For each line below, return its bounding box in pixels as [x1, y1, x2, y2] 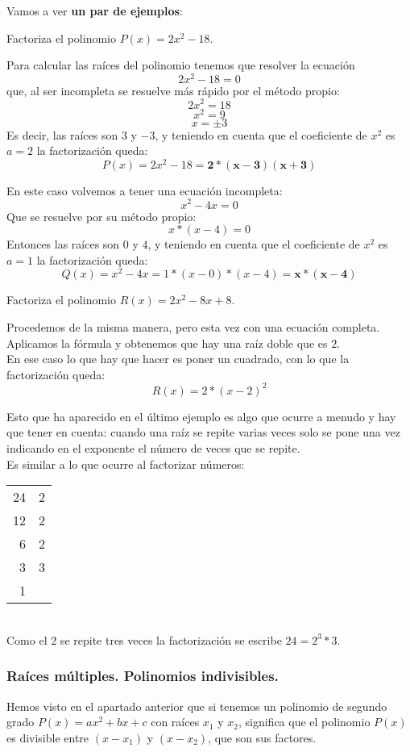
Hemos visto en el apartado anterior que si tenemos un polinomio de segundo [6, 697, 387, 714]
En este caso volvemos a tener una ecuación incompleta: [6, 182, 283, 198]
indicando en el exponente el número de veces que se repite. [6, 440, 300, 457]
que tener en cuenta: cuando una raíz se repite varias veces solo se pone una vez [6, 424, 400, 441]
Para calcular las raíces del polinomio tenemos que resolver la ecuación [6, 56, 355, 73]
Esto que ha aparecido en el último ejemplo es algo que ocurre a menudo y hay [6, 407, 396, 424]
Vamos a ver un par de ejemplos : [6, 2, 183, 19]
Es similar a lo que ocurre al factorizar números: [6, 455, 245, 472]
